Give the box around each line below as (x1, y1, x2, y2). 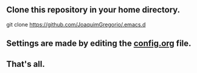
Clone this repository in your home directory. (6, 5, 181, 15)
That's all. (6, 59, 46, 69)
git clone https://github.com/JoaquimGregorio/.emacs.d (6, 21, 146, 28)
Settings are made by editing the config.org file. (6, 39, 192, 49)
